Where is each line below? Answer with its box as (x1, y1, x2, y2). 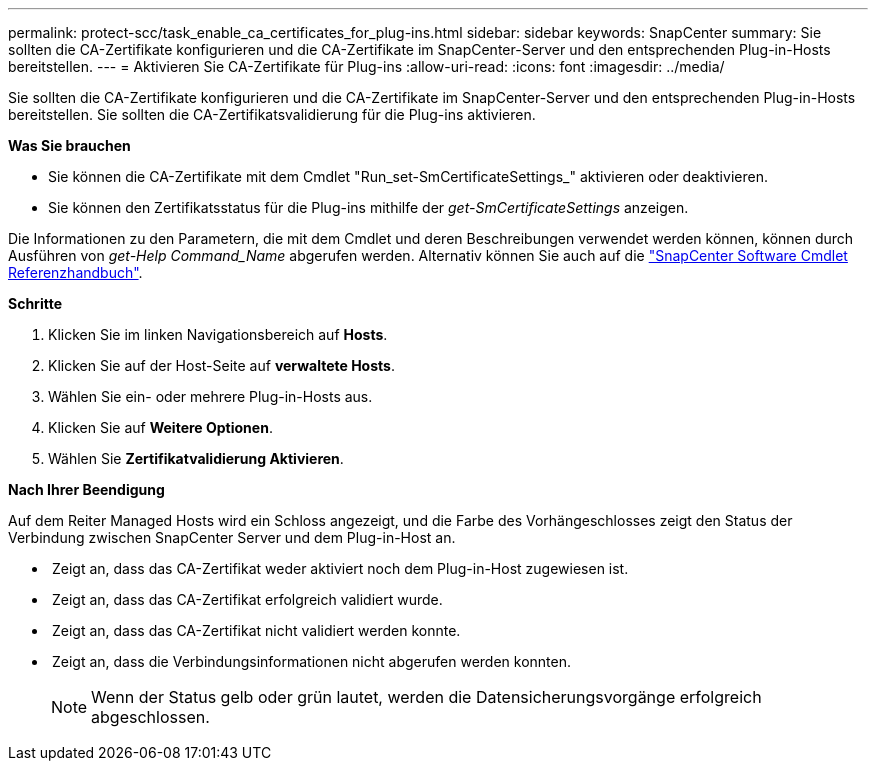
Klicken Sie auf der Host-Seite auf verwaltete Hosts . (48, 357, 395, 374)
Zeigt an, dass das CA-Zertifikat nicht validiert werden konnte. (51, 622, 461, 639)
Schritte (8, 295, 62, 312)
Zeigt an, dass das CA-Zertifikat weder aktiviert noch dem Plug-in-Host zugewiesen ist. (51, 560, 629, 577)
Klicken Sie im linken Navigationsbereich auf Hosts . (48, 326, 388, 343)
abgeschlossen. (91, 707, 210, 727)
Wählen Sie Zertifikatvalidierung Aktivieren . (48, 450, 344, 467)
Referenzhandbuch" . (8, 264, 143, 281)
